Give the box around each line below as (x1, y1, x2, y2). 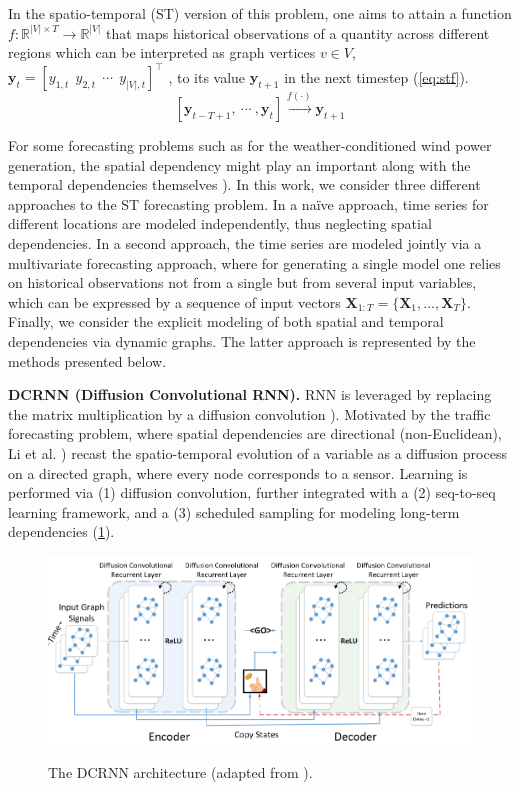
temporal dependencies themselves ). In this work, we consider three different (8, 174, 481, 195)
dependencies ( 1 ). (8, 521, 115, 542)
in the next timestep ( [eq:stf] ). (284, 66, 469, 87)
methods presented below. (8, 350, 167, 371)
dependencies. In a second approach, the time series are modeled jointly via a (8, 233, 482, 254)
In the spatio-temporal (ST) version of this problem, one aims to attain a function (8, 3, 512, 23)
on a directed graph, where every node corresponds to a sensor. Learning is (8, 462, 468, 483)
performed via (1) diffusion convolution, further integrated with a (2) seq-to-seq (8, 482, 496, 503)
